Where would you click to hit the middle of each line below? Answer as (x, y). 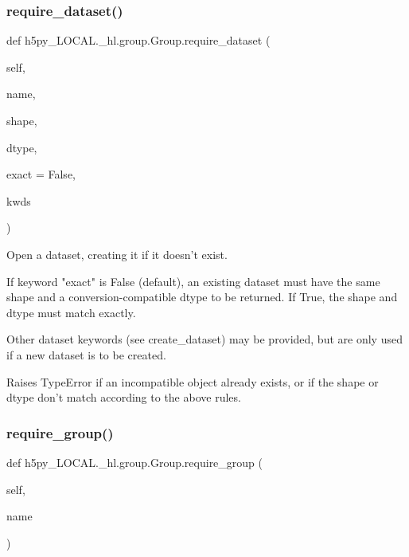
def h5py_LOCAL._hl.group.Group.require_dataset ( (138, 40)
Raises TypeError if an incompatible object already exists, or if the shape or (193, 381)
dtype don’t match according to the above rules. (124, 397)
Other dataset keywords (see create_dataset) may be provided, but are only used (204, 339)
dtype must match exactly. (71, 312)
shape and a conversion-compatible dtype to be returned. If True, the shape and (202, 297)
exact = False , (41, 174)
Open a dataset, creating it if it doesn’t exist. (117, 254)
